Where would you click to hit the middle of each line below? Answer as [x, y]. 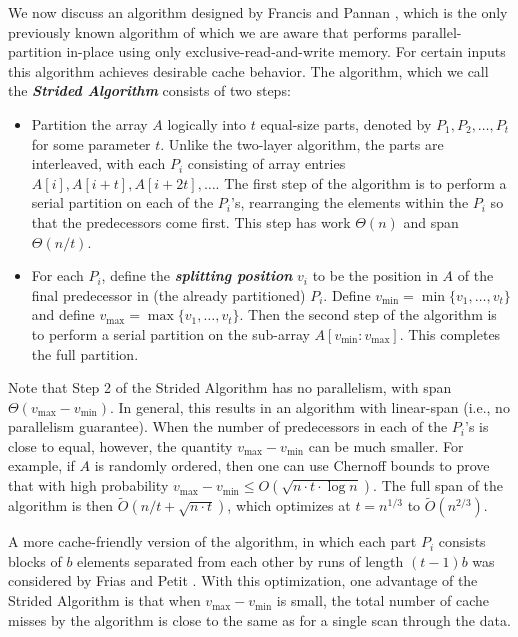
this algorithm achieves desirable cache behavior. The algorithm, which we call [248, 70]
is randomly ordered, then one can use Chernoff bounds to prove [292, 465]
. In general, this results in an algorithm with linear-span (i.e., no [310, 406]
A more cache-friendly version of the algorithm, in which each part [212, 541]
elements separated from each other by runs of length [240, 560]
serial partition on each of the [122, 202]
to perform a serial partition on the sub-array [170, 333]
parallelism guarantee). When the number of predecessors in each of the [228, 426]
